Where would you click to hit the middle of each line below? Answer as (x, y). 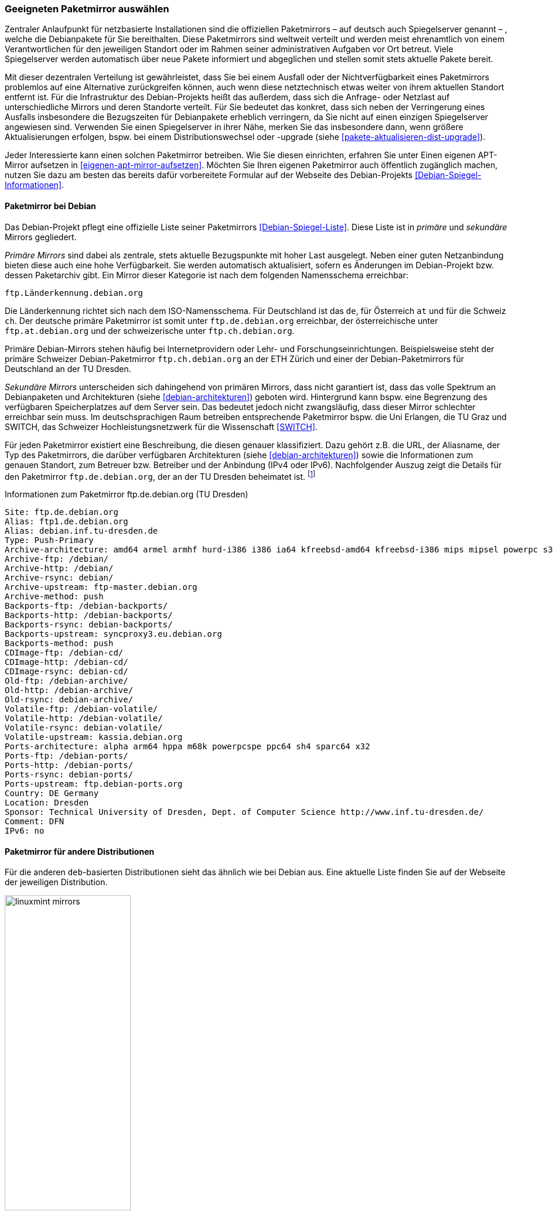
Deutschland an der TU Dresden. (68, 368)
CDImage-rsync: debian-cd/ (66, 672)
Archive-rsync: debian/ (59, 578)
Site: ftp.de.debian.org (62, 512)
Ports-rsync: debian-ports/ (69, 775)
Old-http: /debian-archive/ (69, 690)
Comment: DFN (35, 822)
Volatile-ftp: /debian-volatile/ (81, 709)
